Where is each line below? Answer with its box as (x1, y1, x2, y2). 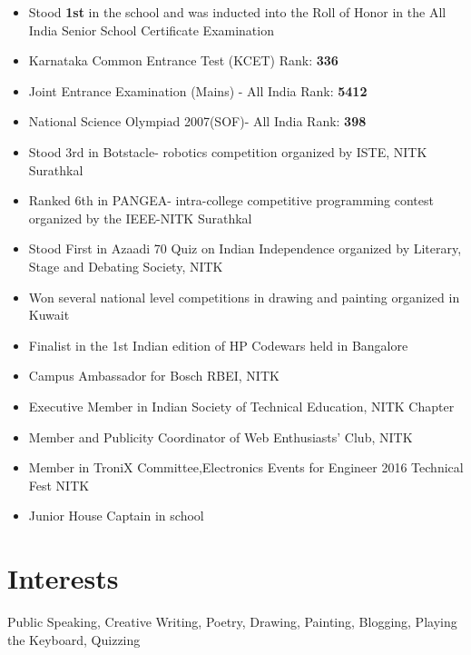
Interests (7, 560, 119, 597)
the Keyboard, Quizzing (7, 630, 141, 649)
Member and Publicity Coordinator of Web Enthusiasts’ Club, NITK (28, 427, 413, 446)
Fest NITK (28, 475, 90, 494)
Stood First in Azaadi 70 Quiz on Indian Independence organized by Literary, (28, 239, 462, 258)
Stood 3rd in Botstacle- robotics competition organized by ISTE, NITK (28, 142, 427, 161)
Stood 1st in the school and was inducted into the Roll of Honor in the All (28, 3, 446, 21)
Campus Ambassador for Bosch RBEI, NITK (28, 366, 280, 385)
